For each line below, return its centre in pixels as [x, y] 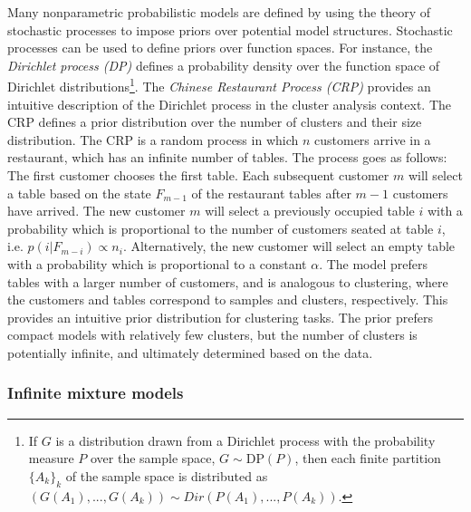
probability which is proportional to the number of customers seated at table [221, 228]
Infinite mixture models [96, 393]
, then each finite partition [368, 458]
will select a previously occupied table [310, 211]
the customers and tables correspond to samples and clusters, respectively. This [228, 299]
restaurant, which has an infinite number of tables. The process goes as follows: [227, 157]
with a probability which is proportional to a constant [157, 263]
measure [51, 458]
